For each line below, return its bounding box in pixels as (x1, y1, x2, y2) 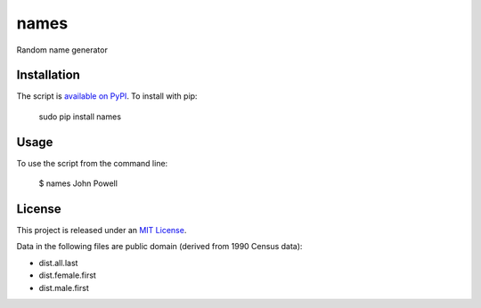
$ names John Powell (38, 178, 118, 189)
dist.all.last (38, 257, 78, 268)
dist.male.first (38, 282, 89, 293)
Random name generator (16, 45, 109, 55)
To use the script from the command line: (16, 158, 168, 168)
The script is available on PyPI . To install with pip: (16, 91, 198, 101)
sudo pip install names (38, 111, 122, 122)
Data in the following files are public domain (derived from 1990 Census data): (16, 241, 303, 252)
